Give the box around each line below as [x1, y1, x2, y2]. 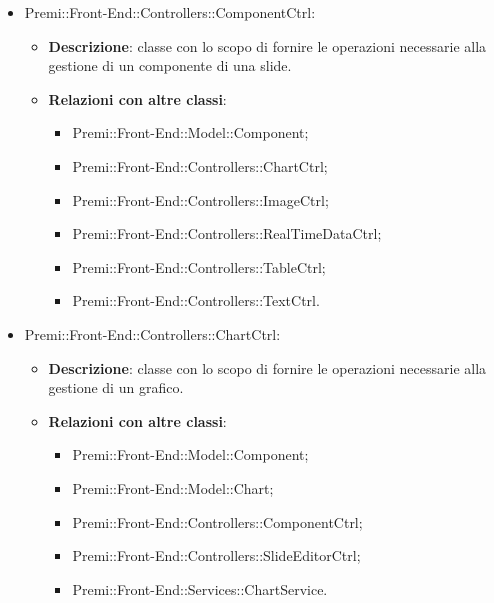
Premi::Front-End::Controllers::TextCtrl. [72, 290, 320, 311]
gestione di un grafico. [48, 377, 184, 398]
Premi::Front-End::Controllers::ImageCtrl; [72, 189, 329, 210]
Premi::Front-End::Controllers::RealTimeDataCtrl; [72, 223, 382, 244]
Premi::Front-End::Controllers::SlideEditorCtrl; [72, 545, 361, 566]
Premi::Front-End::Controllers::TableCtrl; [72, 256, 326, 277]
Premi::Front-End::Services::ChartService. [72, 578, 328, 599]
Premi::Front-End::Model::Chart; [72, 477, 274, 498]
